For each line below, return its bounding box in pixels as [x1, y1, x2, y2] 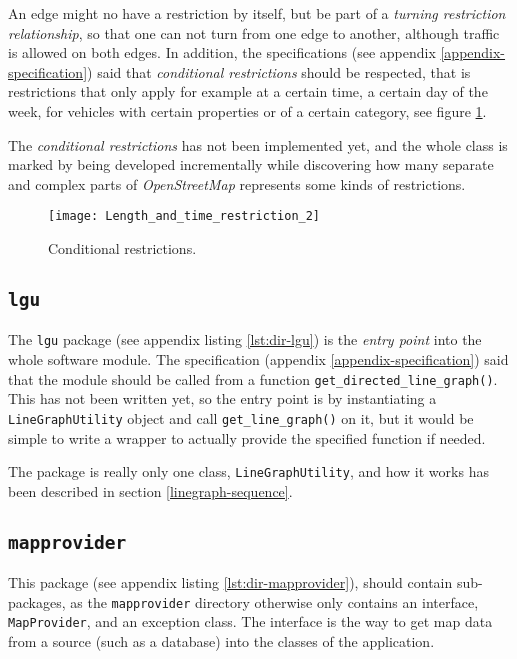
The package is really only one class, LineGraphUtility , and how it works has [8, 461, 489, 482]
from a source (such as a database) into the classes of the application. [8, 631, 435, 652]
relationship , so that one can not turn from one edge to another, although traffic [8, 22, 500, 43]
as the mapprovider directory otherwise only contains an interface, [70, 591, 479, 612]
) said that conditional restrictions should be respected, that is [87, 61, 471, 82]
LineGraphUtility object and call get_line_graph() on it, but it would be [8, 407, 474, 428]
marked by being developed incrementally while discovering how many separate [8, 154, 494, 175]
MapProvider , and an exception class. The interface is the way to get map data [8, 611, 493, 632]
